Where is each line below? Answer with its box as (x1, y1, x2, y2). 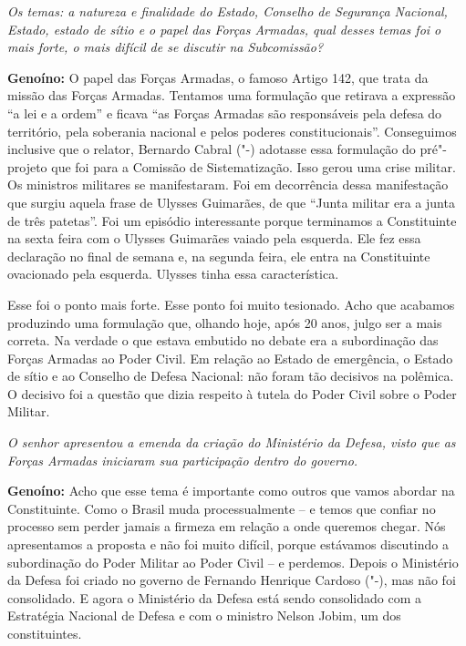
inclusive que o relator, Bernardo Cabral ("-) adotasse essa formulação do (7, 139, 416, 159)
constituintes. (7, 624, 82, 642)
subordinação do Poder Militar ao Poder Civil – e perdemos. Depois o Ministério (7, 552, 459, 571)
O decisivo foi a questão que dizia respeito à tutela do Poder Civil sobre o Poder (7, 384, 457, 403)
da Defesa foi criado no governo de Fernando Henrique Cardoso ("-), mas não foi (7, 570, 456, 590)
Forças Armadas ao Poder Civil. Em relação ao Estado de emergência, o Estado (7, 348, 453, 367)
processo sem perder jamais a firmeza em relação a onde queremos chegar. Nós (7, 517, 446, 536)
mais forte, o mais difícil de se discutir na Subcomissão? (7, 37, 324, 56)
